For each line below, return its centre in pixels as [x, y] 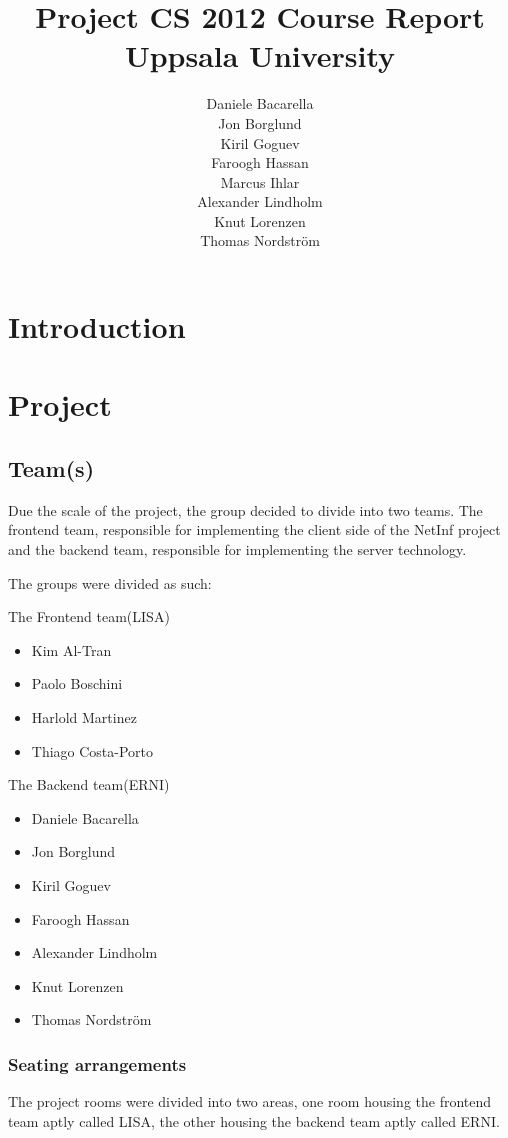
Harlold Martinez [84, 716]
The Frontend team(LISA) [89, 616]
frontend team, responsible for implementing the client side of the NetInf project [254, 529]
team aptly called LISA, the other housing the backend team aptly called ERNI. [254, 1120]
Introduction [97, 326]
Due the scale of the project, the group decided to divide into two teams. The [245, 509]
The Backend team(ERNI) [89, 784]
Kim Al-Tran [71, 649]
